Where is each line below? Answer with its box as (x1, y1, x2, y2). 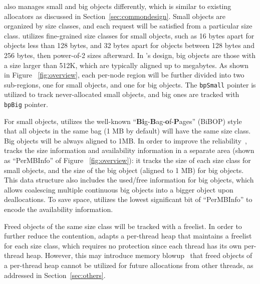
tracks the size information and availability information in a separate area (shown (4, 145, 254, 155)
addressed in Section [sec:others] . (4, 269, 106, 280)
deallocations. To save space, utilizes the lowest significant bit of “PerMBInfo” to (4, 194, 252, 204)
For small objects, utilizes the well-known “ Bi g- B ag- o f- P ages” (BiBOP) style (4, 115, 242, 126)
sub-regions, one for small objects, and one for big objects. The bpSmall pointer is (4, 79, 256, 89)
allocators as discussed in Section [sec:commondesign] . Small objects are (4, 10, 226, 21)
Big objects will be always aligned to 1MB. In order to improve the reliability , (4, 135, 247, 145)
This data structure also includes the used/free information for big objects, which (4, 174, 254, 185)
